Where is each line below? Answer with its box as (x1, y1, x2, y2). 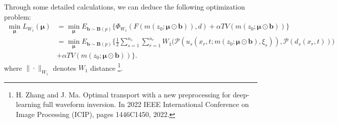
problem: (4, 11, 31, 22)
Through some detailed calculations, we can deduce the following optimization (4, 2, 245, 12)
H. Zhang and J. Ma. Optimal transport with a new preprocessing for (16, 89, 231, 99)
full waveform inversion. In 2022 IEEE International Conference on (43, 99, 249, 109)
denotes (53, 62, 76, 73)
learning (16, 99, 41, 109)
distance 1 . (90, 61, 123, 73)
